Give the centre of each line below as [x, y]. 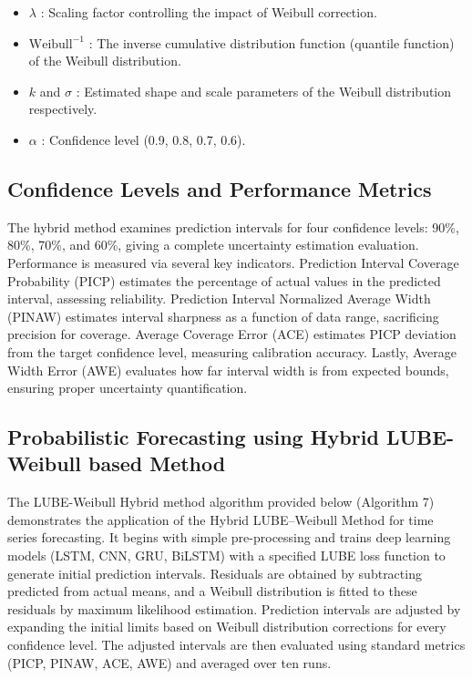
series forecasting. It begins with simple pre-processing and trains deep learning [229, 537]
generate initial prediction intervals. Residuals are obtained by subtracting [215, 573]
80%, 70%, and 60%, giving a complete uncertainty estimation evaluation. [213, 245]
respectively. [63, 109]
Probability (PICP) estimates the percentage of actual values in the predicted [224, 280]
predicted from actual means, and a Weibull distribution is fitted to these [212, 591]
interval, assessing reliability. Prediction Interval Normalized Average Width [219, 298]
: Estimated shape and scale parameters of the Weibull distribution [264, 91]
